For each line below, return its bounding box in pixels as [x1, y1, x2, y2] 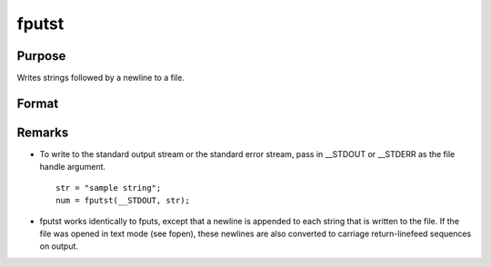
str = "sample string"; [55, 183, 162, 193]
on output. [39, 241, 79, 252]
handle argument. [39, 162, 106, 173]
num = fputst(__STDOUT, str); [55, 195, 191, 206]
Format [16, 95, 59, 111]
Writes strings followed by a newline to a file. [16, 73, 185, 84]
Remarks [16, 124, 69, 140]
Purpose [16, 48, 66, 64]
